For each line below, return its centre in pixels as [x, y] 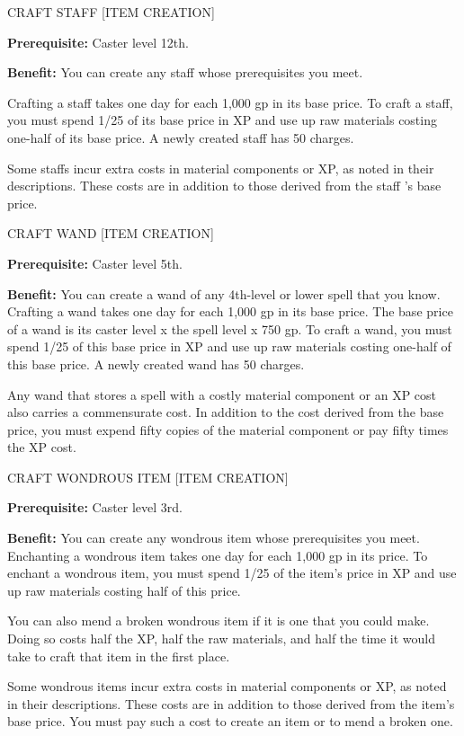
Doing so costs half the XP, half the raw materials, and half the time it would [221, 638]
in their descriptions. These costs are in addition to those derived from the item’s [231, 703]
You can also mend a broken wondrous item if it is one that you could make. [219, 621]
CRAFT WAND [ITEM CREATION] [111, 233]
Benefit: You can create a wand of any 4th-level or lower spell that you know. [224, 293]
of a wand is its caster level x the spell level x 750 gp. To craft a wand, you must [230, 328]
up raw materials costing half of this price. [124, 590]
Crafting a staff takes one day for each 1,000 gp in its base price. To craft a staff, [230, 102]
